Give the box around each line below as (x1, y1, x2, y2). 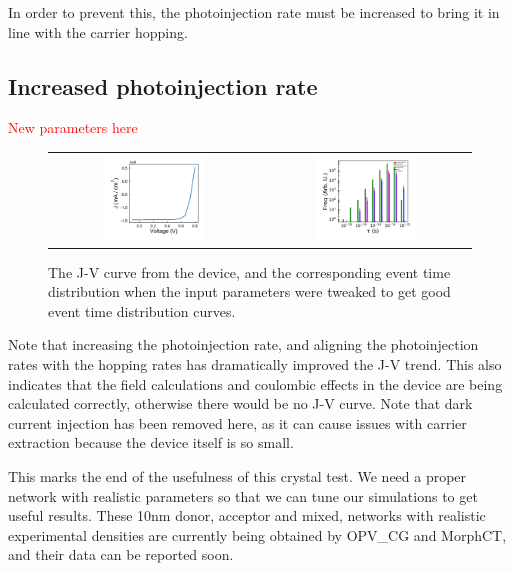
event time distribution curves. (48, 300, 236, 321)
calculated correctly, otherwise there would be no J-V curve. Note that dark (8, 393, 473, 414)
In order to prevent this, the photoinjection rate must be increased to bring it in (8, 2, 500, 22)
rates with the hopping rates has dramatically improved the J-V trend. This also (8, 353, 502, 374)
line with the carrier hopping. (8, 21, 188, 42)
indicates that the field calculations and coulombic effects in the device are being (8, 373, 503, 394)
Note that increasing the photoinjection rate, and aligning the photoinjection (8, 334, 479, 355)
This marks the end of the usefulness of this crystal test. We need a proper (8, 465, 467, 486)
